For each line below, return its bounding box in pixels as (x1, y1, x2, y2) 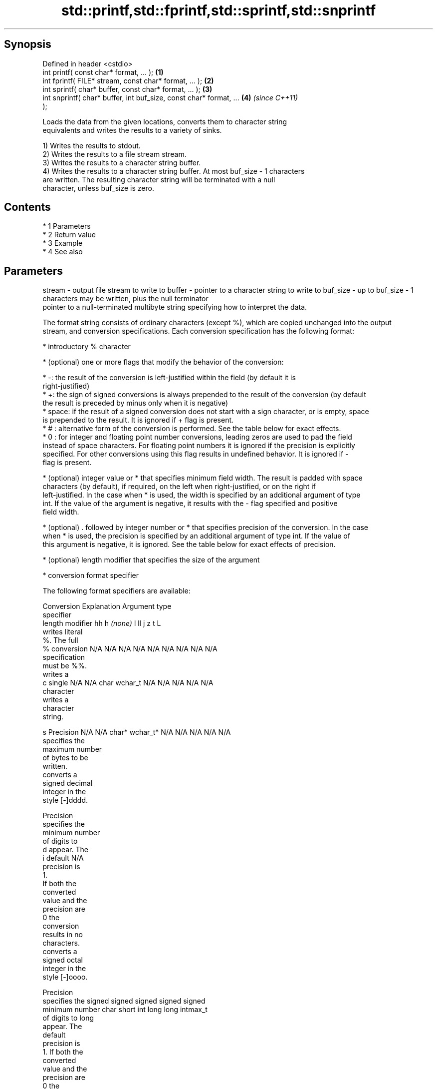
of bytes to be (42, 753, 88, 762)
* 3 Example (42, 239, 83, 248)
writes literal (42, 627, 83, 636)
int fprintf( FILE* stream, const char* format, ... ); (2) (42, 76, 214, 85)
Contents (4, 201, 51, 214)
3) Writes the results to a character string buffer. (42, 158, 201, 167)
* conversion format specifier (42, 571, 139, 580)
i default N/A (42, 854, 84, 863)
